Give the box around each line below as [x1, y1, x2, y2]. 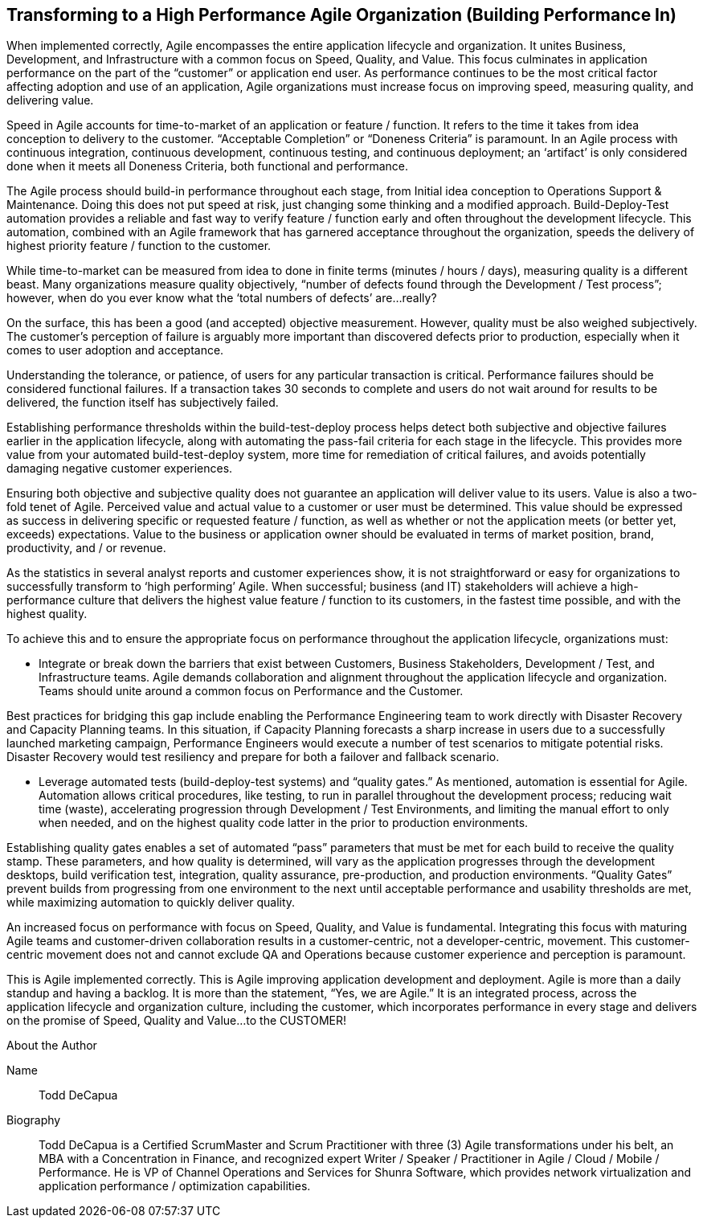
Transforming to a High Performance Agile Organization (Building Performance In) [6, 5, 677, 25]
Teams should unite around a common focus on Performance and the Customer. [39, 684, 464, 698]
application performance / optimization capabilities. [39, 1179, 311, 1193]
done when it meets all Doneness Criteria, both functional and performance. [6, 159, 409, 174]
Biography [6, 1113, 61, 1128]
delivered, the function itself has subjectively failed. [6, 395, 279, 410]
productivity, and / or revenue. [6, 541, 166, 555]
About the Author [6, 1038, 97, 1053]
